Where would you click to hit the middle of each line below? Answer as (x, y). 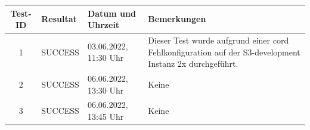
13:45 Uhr (106, 116)
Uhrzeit (103, 25)
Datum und (111, 13)
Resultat (59, 19)
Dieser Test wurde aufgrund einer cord (218, 40)
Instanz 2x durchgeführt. (193, 64)
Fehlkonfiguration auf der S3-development (224, 52)
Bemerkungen (177, 19)
